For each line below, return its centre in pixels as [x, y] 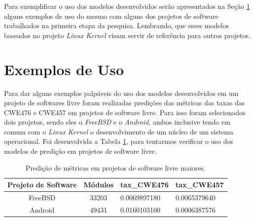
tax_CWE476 [145, 185]
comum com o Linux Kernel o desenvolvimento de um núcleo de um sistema [119, 131]
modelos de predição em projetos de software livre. [80, 151]
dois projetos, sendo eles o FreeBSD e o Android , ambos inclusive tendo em [117, 122]
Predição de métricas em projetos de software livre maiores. [115, 167]
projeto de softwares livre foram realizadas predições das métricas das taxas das [125, 103]
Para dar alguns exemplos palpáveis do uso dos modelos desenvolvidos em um [121, 93]
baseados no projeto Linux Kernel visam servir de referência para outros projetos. [127, 35]
